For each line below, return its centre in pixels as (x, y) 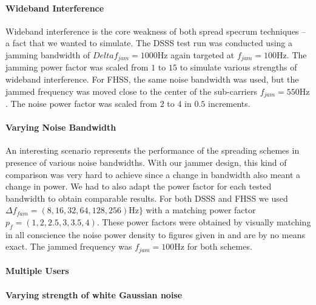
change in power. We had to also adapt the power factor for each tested (139, 186)
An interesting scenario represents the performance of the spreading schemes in (153, 150)
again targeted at (203, 54)
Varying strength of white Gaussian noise (94, 294)
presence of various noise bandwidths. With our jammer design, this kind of (146, 163)
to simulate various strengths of (238, 67)
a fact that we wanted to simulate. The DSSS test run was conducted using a (149, 43)
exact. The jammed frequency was (69, 246)
